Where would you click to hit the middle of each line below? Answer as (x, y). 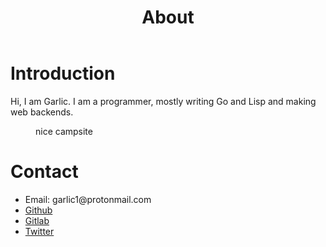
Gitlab (37, 220)
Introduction (63, 73)
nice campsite (64, 131)
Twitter (39, 231)
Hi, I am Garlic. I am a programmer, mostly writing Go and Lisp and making (163, 101)
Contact (44, 172)
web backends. (42, 112)
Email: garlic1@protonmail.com (88, 199)
